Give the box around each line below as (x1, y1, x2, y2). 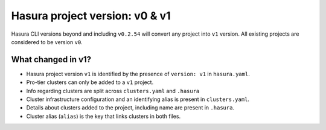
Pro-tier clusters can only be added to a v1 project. (26, 79, 154, 86)
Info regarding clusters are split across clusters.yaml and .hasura (26, 87, 200, 94)
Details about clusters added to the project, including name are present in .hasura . (26, 104, 235, 111)
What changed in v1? (11, 54, 92, 65)
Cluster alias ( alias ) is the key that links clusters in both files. (26, 112, 181, 120)
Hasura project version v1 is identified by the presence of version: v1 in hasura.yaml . (26, 70, 250, 77)
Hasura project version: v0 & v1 (11, 9, 171, 22)
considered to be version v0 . (11, 38, 83, 45)
